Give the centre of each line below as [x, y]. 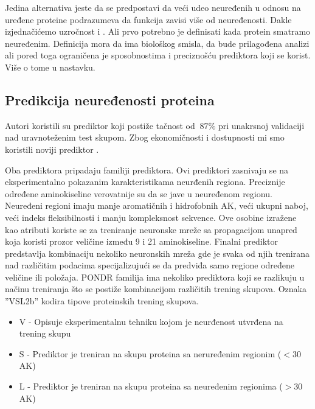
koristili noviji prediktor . [52, 149]
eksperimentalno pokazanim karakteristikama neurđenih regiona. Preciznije [145, 182]
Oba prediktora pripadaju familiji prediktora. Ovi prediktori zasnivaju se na [147, 170]
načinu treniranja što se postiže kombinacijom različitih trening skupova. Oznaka [156, 289]
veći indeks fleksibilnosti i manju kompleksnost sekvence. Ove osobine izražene [151, 217]
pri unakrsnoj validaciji [261, 125]
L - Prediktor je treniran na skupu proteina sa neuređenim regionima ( [151, 386]
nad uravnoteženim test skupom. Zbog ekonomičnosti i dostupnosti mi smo [145, 137]
